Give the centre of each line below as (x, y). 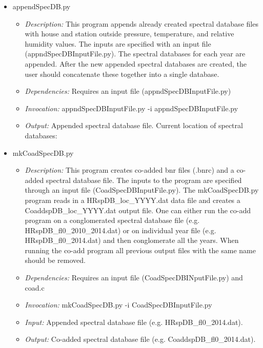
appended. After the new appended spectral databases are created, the (136, 63)
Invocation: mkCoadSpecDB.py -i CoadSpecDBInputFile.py (118, 305)
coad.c (35, 287)
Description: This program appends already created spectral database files (141, 23)
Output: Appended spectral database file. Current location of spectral (134, 125)
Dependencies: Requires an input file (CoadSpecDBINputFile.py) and (134, 278)
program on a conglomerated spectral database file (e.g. (112, 220)
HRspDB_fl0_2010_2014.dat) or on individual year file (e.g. (120, 230)
